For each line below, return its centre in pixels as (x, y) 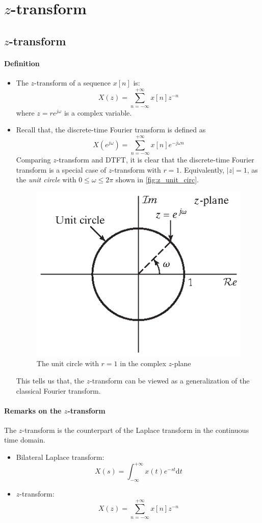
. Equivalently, (202, 169)
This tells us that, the (50, 380)
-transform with (136, 169)
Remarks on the (33, 410)
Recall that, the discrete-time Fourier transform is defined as (111, 130)
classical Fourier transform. (58, 390)
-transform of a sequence (73, 82)
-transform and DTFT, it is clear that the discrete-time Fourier (155, 160)
